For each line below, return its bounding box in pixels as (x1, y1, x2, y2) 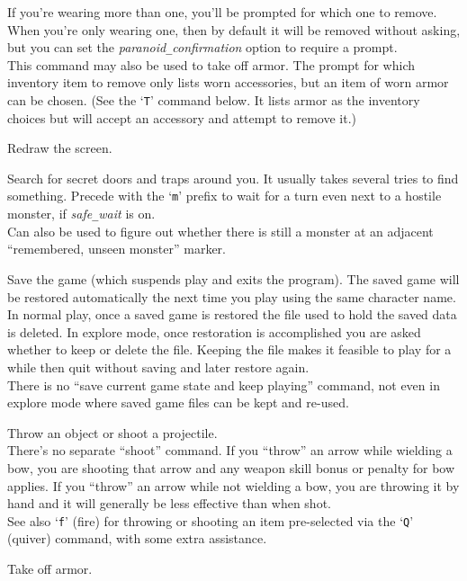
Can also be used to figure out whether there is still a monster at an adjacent (7, 221, 434, 240)
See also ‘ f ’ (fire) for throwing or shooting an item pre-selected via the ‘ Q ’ (7, 511, 414, 530)
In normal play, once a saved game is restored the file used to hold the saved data (7, 305, 457, 324)
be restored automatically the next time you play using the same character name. (7, 287, 456, 306)
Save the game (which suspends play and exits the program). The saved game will (7, 269, 460, 288)
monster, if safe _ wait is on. (7, 204, 156, 223)
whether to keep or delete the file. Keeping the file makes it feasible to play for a (7, 340, 452, 359)
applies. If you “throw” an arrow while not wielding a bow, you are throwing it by (7, 476, 460, 495)
